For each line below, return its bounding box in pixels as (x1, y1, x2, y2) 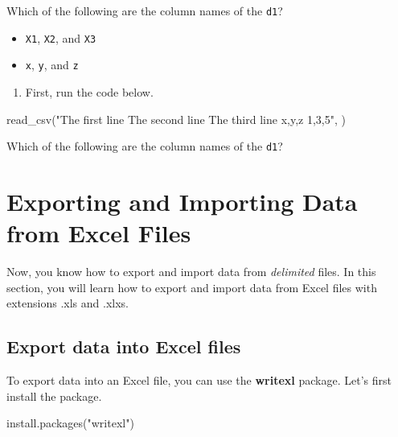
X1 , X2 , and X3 (25, 29, 96, 46)
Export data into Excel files (6, 334, 241, 359)
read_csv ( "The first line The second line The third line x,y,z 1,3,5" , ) (6, 110, 346, 127)
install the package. (6, 387, 102, 404)
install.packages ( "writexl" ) (6, 414, 134, 431)
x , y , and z (25, 56, 79, 73)
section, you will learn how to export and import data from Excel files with (6, 278, 377, 295)
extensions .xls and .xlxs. (6, 295, 129, 311)
